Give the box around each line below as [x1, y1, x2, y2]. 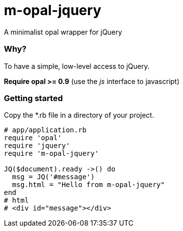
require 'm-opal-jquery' [4, 149, 99, 158]
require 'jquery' [4, 142, 70, 150]
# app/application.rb [4, 126, 87, 134]
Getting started [4, 93, 63, 103]
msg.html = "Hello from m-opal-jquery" [12, 181, 165, 189]
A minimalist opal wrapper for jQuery [4, 27, 122, 36]
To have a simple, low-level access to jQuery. [4, 62, 150, 70]
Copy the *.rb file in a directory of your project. [4, 111, 154, 120]
